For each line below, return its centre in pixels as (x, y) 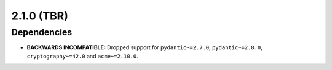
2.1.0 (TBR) (40, 16)
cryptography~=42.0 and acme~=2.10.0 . (82, 56)
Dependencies (42, 32)
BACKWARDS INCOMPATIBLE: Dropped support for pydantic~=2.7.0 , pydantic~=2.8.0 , (144, 47)
